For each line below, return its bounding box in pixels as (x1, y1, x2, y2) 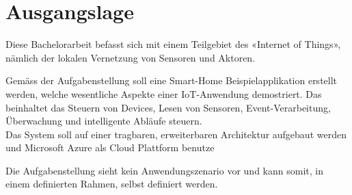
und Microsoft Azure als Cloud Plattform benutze (5, 140, 215, 155)
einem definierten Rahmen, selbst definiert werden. (5, 177, 218, 191)
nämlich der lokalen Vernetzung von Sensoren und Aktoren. (5, 50, 256, 64)
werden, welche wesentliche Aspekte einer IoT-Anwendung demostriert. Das (5, 86, 322, 101)
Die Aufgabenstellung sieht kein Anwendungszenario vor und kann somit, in (5, 163, 323, 177)
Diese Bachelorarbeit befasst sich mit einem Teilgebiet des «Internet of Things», (5, 37, 341, 51)
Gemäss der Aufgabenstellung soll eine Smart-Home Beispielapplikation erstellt (5, 73, 338, 88)
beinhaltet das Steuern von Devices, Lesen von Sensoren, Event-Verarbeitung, (5, 100, 331, 114)
